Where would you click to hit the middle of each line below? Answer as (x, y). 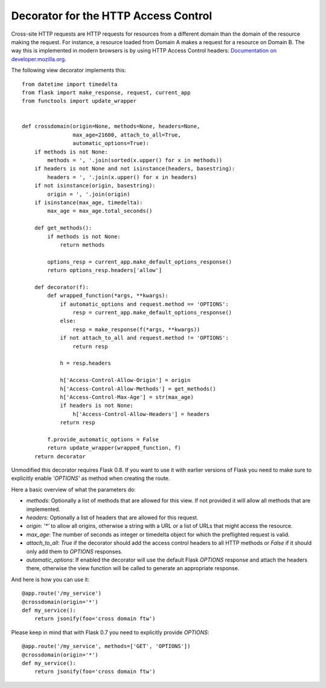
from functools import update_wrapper (79, 101)
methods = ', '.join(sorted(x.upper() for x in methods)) (135, 161)
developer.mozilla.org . (39, 59)
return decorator (60, 456)
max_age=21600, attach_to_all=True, (127, 135)
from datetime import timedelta (70, 84)
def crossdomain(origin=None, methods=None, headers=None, (111, 126)
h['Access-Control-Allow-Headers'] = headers (141, 414)
